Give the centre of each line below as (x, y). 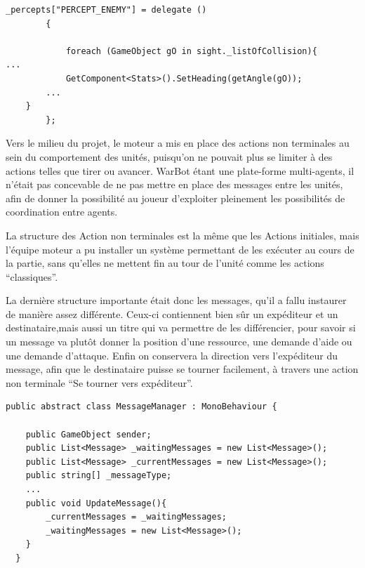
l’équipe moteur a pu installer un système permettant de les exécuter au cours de (180, 249)
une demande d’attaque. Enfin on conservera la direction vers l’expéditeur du (172, 355)
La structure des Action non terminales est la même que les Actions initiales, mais (182, 235)
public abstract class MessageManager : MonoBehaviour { (141, 407)
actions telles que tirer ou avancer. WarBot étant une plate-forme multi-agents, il (180, 170)
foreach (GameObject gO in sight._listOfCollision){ (191, 51)
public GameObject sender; (88, 434)
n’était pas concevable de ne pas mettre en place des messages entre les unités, (174, 184)
